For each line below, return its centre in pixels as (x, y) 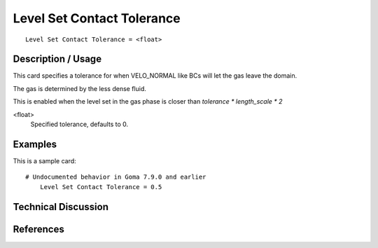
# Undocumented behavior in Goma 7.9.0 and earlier (116, 177)
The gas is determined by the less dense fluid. (80, 88)
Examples (35, 144)
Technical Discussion (61, 207)
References (38, 229)
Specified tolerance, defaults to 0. (79, 124)
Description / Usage (57, 59)
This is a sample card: (44, 160)
